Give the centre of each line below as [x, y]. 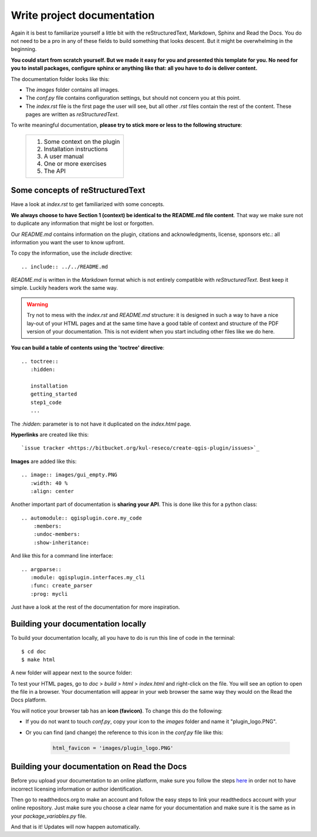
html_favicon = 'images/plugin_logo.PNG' [113, 748]
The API [55, 171]
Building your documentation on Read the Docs [99, 767]
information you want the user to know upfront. [68, 242]
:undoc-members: [57, 534]
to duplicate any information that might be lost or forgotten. [82, 224]
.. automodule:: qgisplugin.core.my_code [82, 518]
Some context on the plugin [82, 141]
